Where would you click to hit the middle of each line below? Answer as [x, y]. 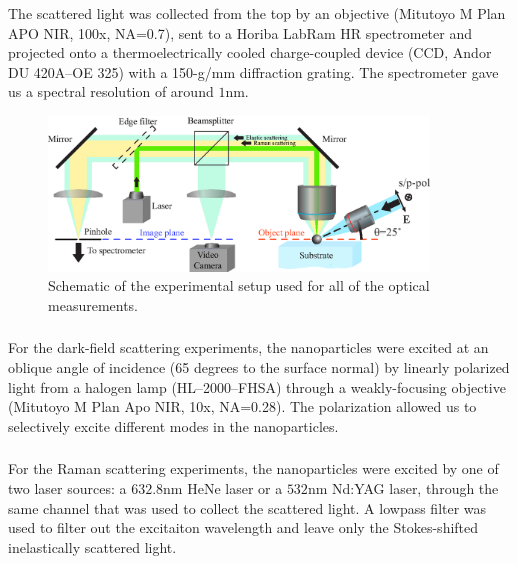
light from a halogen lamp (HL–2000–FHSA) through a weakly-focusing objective [257, 386]
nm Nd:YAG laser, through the [403, 487]
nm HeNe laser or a [223, 487]
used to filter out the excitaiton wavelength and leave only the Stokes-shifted [243, 527]
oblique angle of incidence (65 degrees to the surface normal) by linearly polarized [259, 367]
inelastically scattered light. [92, 546]
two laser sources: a [67, 487]
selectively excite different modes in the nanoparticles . [173, 425]
